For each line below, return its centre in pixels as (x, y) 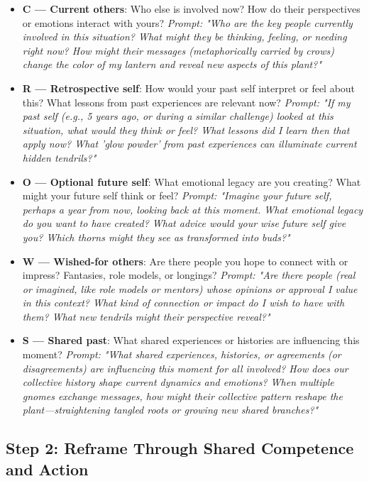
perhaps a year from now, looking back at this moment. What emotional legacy (193, 209)
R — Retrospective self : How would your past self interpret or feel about (189, 88)
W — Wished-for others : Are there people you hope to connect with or (185, 261)
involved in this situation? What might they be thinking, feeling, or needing (184, 37)
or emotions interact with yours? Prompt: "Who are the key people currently (187, 22)
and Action (47, 469)
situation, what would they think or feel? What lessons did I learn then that (186, 129)
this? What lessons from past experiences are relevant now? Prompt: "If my (186, 102)
